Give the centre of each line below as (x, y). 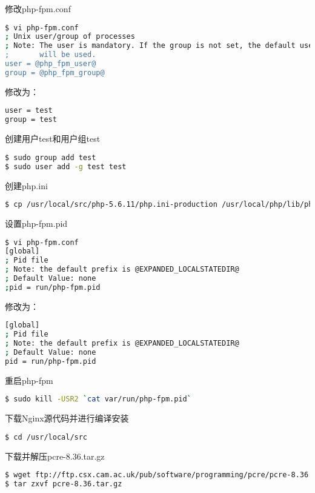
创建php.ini (26, 185)
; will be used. (51, 55)
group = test (31, 120)
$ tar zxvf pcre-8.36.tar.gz (64, 484)
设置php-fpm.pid (36, 223)
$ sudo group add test (51, 157)
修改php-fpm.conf (38, 8)
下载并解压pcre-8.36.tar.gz (55, 456)
